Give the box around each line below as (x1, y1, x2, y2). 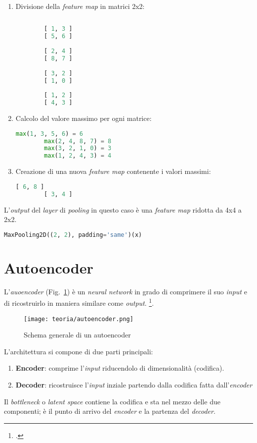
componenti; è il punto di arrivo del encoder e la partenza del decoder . (4, 406, 215, 416)
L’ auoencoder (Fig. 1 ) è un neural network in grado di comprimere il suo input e (4, 286, 247, 296)
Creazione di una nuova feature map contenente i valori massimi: (15, 166, 211, 176)
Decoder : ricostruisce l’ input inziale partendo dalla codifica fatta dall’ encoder (15, 380, 253, 389)
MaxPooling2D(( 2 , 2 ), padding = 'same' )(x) (4, 231, 142, 238)
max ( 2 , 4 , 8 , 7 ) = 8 (44, 137, 112, 145)
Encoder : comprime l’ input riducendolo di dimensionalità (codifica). (15, 363, 224, 373)
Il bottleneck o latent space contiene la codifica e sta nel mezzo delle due (4, 396, 220, 406)
